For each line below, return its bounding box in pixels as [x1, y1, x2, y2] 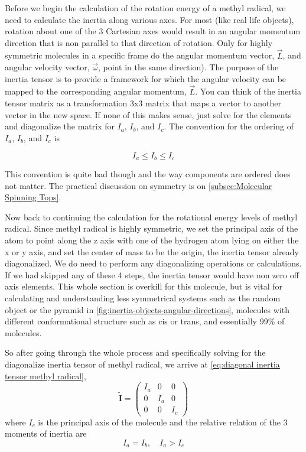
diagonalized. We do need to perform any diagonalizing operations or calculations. [5, 257, 302, 269]
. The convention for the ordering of [164, 120, 294, 132]
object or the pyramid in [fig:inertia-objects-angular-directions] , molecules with [5, 303, 289, 316]
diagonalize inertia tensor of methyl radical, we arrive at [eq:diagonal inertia [5, 357, 280, 370]
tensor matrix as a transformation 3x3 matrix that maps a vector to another [5, 97, 282, 109]
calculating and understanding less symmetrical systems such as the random [5, 291, 281, 304]
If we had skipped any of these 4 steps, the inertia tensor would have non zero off [5, 268, 299, 281]
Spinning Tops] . [5, 191, 61, 203]
